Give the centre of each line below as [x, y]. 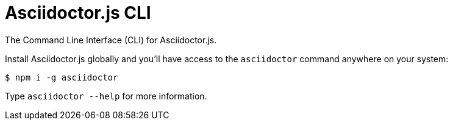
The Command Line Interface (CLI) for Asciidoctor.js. [111, 40]
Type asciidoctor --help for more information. [106, 96]
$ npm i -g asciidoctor [62, 77]
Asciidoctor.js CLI [78, 13]
